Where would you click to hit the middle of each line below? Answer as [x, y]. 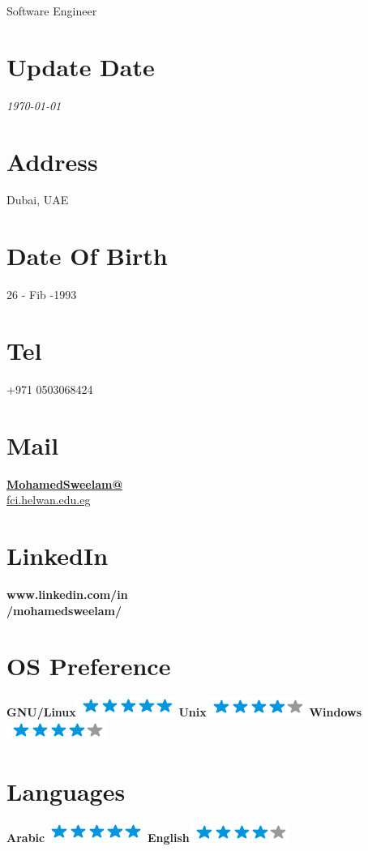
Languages [66, 791]
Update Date [81, 66]
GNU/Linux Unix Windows [184, 712]
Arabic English [98, 837]
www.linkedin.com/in [67, 594]
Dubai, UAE [38, 200]
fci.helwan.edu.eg [49, 500]
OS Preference [89, 666]
